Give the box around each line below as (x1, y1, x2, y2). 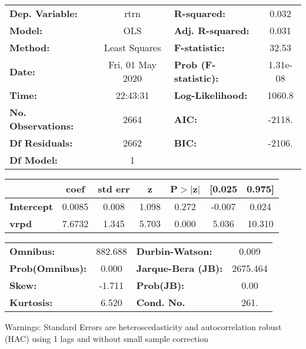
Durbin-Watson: (136, 244, 212, 258)
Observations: (9, 119, 74, 132)
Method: (9, 41, 50, 54)
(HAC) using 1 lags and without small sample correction (5, 332, 209, 344)
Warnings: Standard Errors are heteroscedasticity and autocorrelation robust (5, 321, 282, 333)
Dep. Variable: (9, 6, 78, 20)
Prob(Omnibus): (9, 261, 87, 275)
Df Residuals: (9, 136, 73, 149)
